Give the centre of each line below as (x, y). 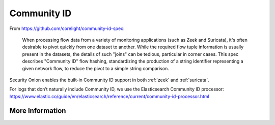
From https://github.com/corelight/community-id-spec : (67, 28)
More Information (38, 111)
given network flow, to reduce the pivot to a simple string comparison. (95, 68)
